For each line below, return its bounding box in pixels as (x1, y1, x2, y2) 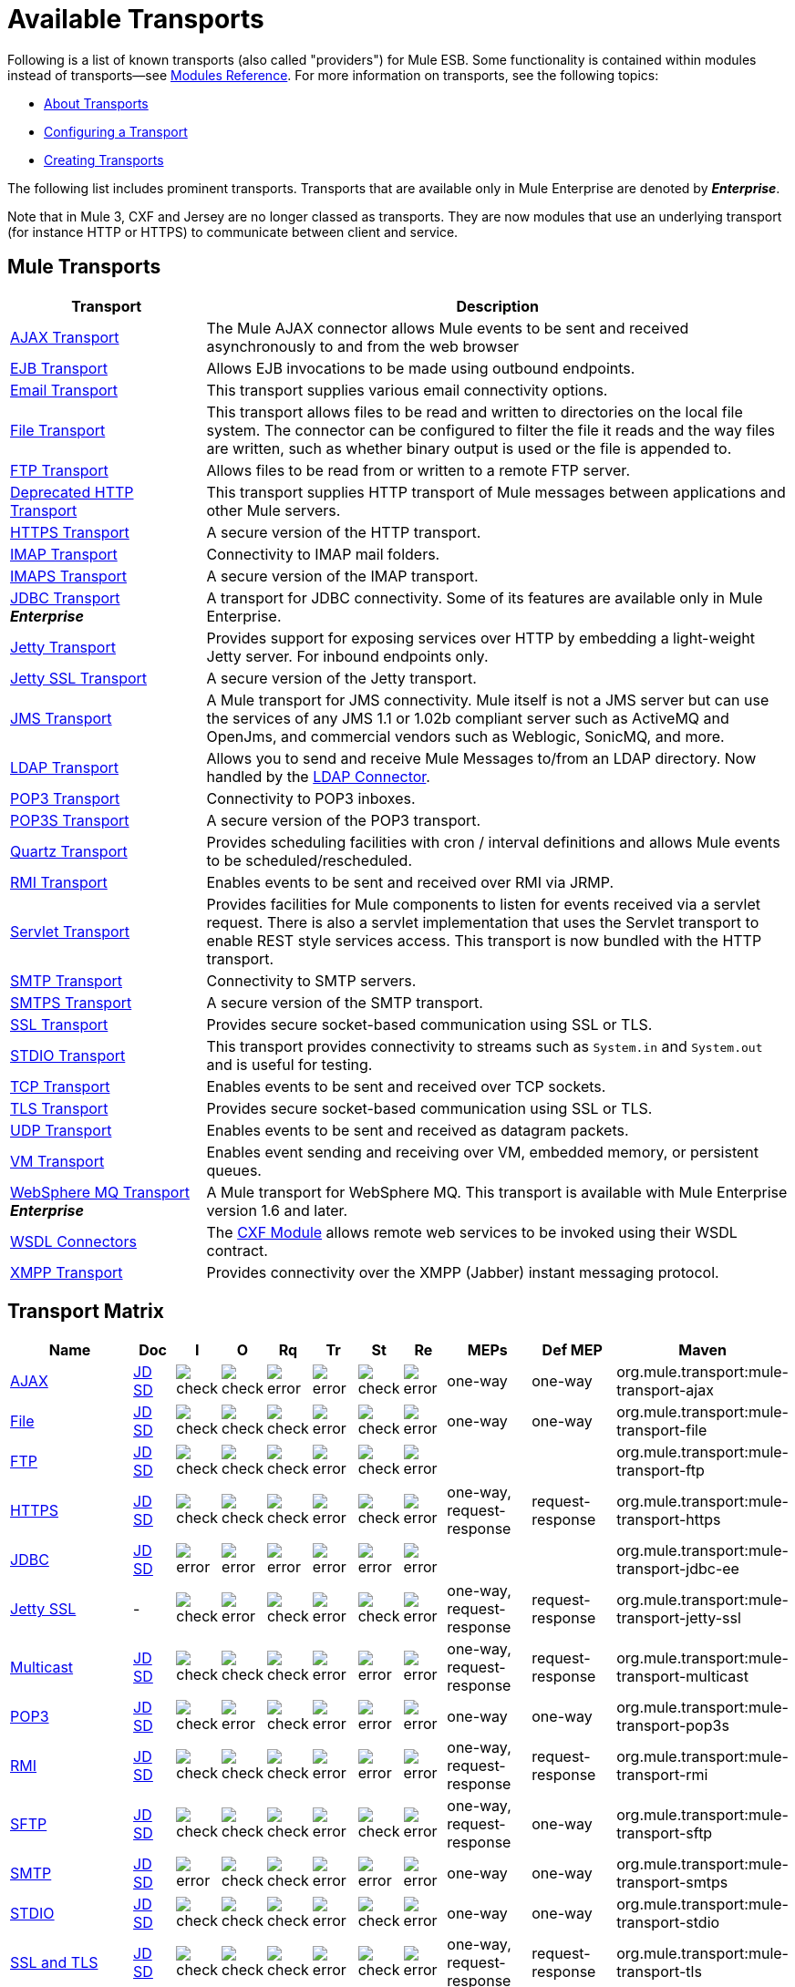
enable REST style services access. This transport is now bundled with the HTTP (206, 931, 762, 950)
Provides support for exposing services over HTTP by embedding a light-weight (206, 628, 755, 647)
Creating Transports (44, 151, 164, 168)
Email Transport (10, 380, 119, 399)
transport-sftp (616, 1824, 713, 1843)
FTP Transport (10, 460, 108, 479)
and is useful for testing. (206, 1055, 373, 1074)
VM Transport (10, 1151, 105, 1170)
